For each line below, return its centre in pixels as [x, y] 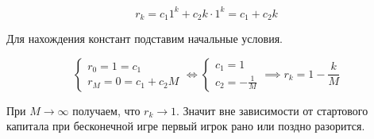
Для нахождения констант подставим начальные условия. [145, 38]
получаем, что [106, 110]
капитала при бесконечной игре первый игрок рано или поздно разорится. [186, 126]
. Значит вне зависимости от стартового [272, 110]
